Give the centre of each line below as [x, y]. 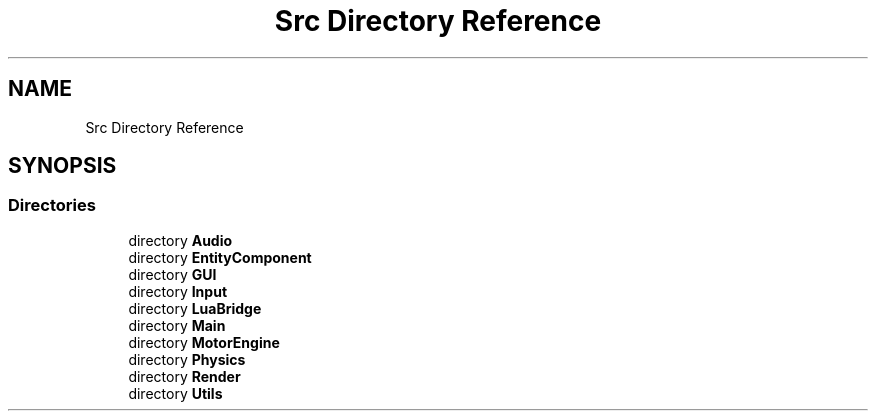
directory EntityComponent [220, 257]
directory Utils [175, 393]
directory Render [184, 376]
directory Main [177, 325]
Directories [52, 205]
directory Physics [187, 359]
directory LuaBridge [195, 308]
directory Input [178, 291]
